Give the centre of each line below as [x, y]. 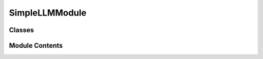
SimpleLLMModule [48, 13]
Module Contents [36, 46]
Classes [21, 30]
